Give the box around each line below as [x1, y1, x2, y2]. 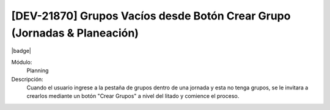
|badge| [11, 47, 32, 55]
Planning [26, 67, 49, 74]
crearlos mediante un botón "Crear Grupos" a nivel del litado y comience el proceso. [26, 92, 240, 100]
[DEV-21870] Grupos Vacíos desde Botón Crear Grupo [11, 9, 291, 22]
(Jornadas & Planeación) [11, 26, 139, 40]
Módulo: [11, 58, 32, 66]
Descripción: [11, 75, 44, 83]
